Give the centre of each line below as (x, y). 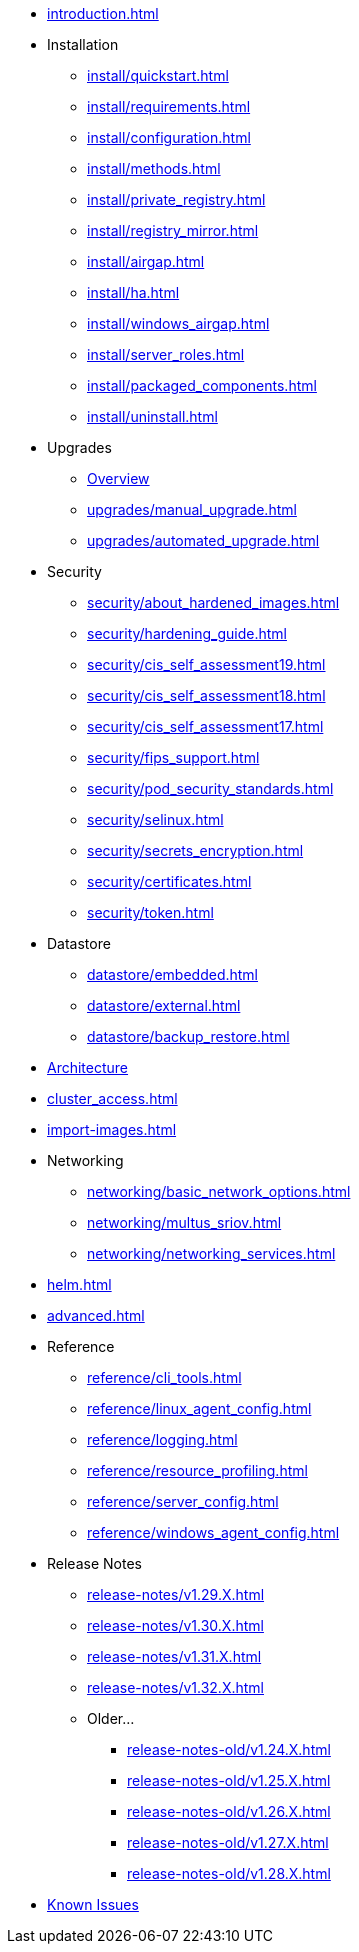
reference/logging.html (162, 1439)
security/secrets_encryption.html (195, 850)
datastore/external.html (164, 1005)
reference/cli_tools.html (164, 1377)
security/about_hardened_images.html (213, 602)
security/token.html (150, 912)
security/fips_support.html (173, 757)
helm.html (79, 1284)
